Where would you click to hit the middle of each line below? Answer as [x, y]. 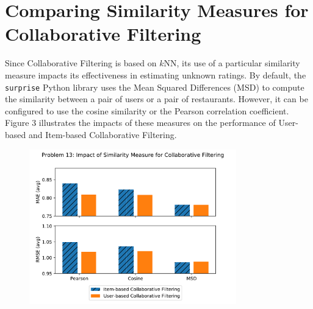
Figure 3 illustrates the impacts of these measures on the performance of [140, 123]
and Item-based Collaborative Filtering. [103, 134]
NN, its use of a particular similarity [232, 63]
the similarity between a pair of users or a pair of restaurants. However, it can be [156, 99]
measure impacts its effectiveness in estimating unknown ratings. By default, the [156, 75]
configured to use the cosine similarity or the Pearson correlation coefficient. [147, 110]
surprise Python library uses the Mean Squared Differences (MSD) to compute [155, 87]
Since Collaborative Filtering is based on [81, 63]
